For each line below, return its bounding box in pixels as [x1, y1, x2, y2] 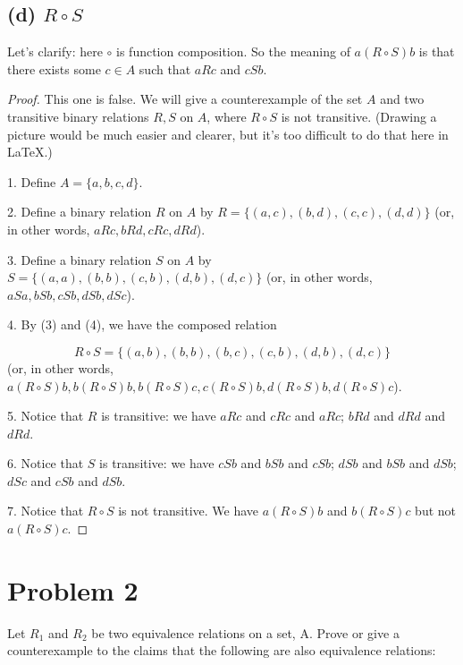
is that [418, 42, 455, 61]
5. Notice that [7, 406, 84, 425]
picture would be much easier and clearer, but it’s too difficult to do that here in [7, 124, 449, 143]
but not [415, 501, 457, 520]
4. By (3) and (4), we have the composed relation [7, 315, 277, 334]
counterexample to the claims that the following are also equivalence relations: [7, 641, 436, 660]
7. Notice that [7, 501, 84, 520]
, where [206, 107, 247, 125]
